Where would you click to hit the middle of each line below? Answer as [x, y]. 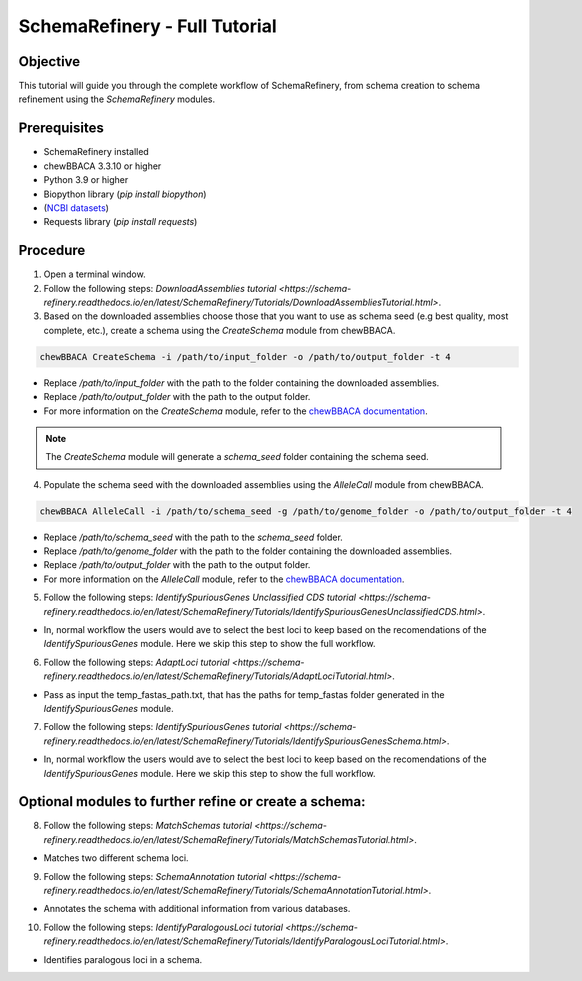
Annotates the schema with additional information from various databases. [197, 909]
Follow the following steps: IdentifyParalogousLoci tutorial [163, 927]
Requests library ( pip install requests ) [120, 222]
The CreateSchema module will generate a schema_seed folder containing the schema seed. [237, 457]
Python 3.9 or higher [86, 180]
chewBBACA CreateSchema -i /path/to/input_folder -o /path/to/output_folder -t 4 [245, 356]
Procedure [52, 250]
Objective [49, 61]
